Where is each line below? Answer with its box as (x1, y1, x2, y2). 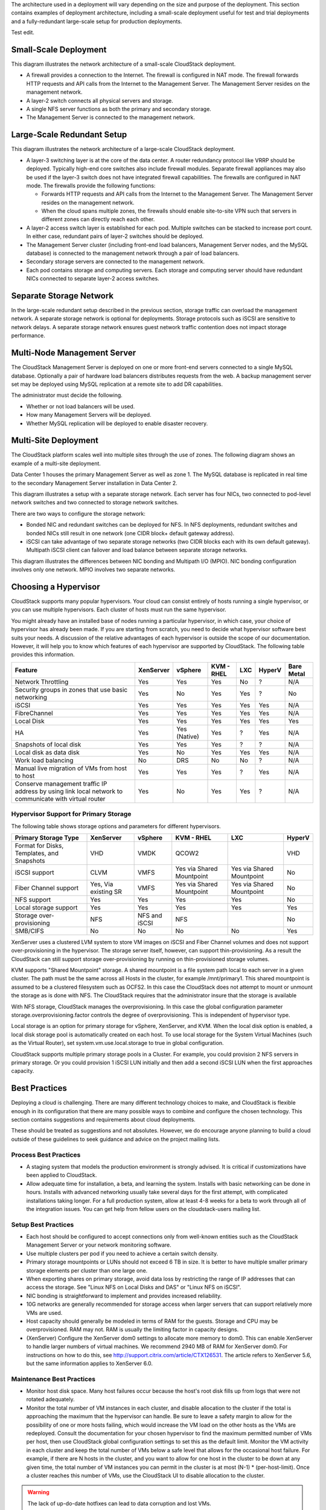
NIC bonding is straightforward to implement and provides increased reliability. (26, 1292, 222, 1299)
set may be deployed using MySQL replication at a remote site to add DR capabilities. (11, 381, 223, 388)
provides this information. (11, 651, 75, 658)
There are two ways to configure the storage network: (11, 510, 146, 517)
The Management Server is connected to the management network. (26, 114, 196, 121)
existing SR (90, 887, 122, 896)
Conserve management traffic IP (14, 779, 107, 788)
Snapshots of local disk (14, 740, 81, 748)
